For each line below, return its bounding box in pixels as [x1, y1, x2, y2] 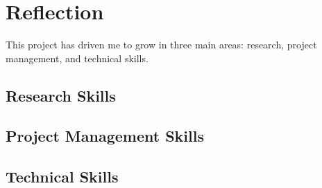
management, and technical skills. [6, 50, 149, 65]
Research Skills [6, 84, 116, 106]
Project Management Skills [6, 125, 204, 147]
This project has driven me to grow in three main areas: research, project [6, 37, 317, 52]
